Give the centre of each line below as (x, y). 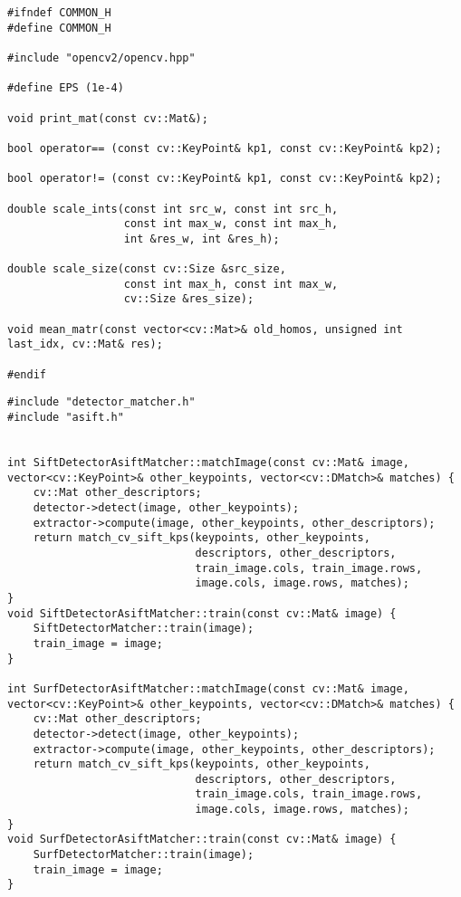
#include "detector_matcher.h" (101, 402)
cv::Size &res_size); (189, 299)
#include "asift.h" (66, 418)
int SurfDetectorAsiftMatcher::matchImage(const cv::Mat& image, (208, 688)
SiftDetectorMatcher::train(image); (144, 629)
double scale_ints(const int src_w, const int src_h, (173, 209)
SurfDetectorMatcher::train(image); (144, 855)
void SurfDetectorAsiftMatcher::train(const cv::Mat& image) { (202, 840)
